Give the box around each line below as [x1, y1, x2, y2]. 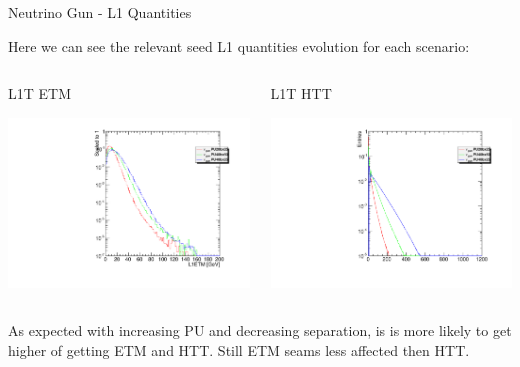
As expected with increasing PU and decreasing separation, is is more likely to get [8, 320, 512, 341]
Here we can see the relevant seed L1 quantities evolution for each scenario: [8, 35, 470, 56]
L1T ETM [8, 83, 71, 104]
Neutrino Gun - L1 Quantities [8, 2, 192, 22]
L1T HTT [270, 83, 332, 104]
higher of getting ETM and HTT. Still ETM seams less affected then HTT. [8, 339, 470, 360]
